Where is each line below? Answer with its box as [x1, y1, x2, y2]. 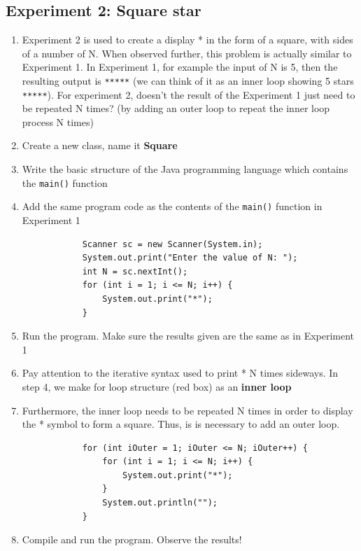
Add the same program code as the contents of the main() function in [22, 199, 323, 214]
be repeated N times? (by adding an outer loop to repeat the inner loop [22, 101, 330, 116]
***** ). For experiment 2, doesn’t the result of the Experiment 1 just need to [22, 87, 355, 102]
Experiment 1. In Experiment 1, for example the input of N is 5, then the [22, 60, 338, 74]
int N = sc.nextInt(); [82, 266, 188, 277]
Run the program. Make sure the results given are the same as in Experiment [22, 328, 355, 343]
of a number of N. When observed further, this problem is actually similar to [22, 46, 352, 60]
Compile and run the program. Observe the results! [22, 532, 242, 547]
